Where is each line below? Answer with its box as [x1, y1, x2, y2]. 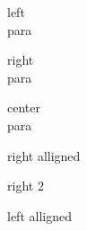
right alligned [7, 146, 81, 164]
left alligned [7, 206, 72, 225]
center [7, 98, 40, 117]
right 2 [7, 176, 44, 195]
